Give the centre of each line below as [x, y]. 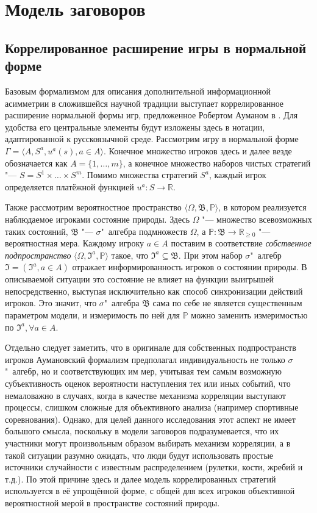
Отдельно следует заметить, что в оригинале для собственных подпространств [151, 347]
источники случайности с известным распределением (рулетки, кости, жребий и [154, 467]
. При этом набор [210, 255]
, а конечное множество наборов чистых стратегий [217, 163]
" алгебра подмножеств [144, 231]
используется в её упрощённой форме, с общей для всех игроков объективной [150, 491]
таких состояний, [37, 231]
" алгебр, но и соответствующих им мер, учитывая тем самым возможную [144, 371]
